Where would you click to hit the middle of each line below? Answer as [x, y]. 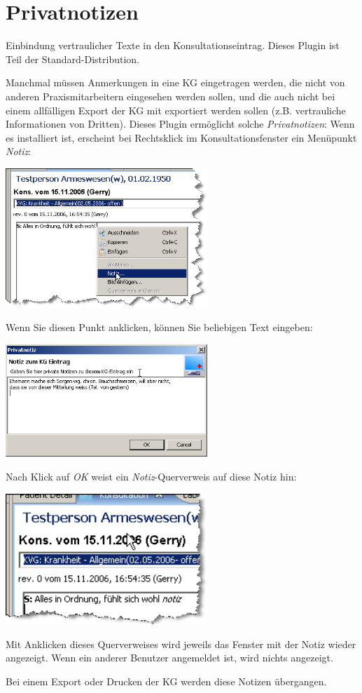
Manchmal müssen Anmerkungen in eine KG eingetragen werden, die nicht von [175, 82]
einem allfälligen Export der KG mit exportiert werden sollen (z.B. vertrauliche [176, 110]
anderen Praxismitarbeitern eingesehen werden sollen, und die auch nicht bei [170, 96]
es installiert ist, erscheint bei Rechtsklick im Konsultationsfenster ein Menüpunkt [181, 137]
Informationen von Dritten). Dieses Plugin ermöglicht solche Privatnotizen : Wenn [180, 124]
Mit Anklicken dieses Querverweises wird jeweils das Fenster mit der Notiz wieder [181, 644]
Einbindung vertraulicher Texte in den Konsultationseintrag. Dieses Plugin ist [173, 45]
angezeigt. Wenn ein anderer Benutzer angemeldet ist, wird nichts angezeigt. [169, 658]
